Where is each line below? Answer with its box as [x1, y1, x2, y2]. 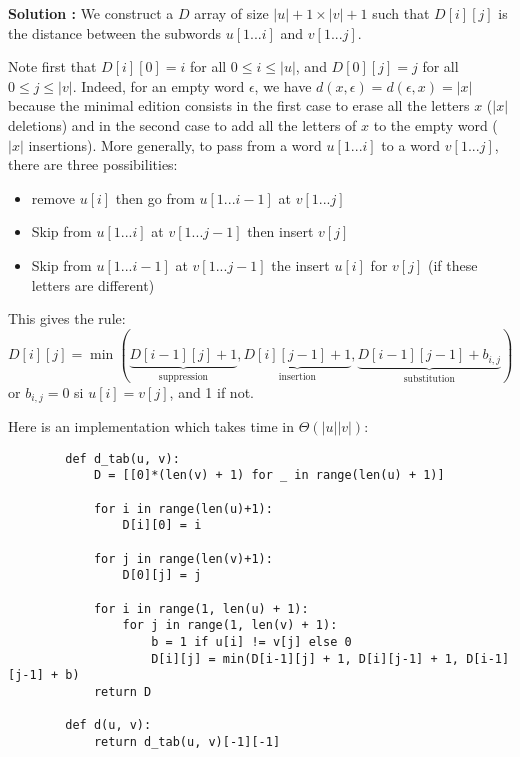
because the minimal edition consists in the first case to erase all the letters [8, 95, 470, 116]
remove [31, 187, 75, 208]
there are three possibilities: [8, 154, 178, 175]
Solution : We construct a [8, 3, 174, 23]
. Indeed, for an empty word [72, 75, 245, 96]
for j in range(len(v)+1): [93, 551, 273, 566]
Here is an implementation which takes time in [8, 416, 294, 437]
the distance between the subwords [8, 22, 221, 43]
